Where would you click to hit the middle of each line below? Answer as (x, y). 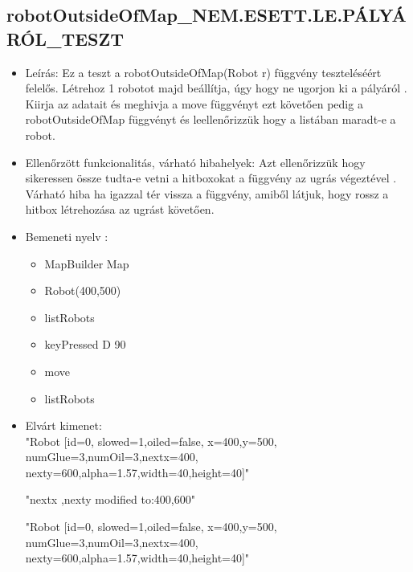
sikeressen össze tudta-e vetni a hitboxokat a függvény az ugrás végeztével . (211, 178)
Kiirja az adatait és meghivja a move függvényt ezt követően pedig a (194, 103)
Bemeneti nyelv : (67, 236)
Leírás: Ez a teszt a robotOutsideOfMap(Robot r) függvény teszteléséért (203, 72)
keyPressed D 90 (85, 344)
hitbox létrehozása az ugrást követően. (120, 209)
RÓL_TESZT (65, 38)
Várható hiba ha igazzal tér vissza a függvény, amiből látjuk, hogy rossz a (207, 193)
